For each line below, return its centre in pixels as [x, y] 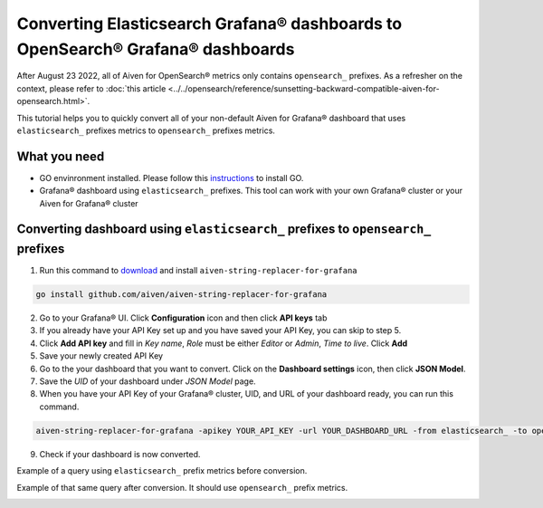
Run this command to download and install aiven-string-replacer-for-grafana [198, 271]
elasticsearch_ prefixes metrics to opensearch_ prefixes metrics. [146, 130]
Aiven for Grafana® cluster [89, 203]
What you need [61, 156]
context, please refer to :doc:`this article [91, 88]
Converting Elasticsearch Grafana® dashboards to [210, 24]
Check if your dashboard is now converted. [120, 454]
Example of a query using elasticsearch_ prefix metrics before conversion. [162, 471]
